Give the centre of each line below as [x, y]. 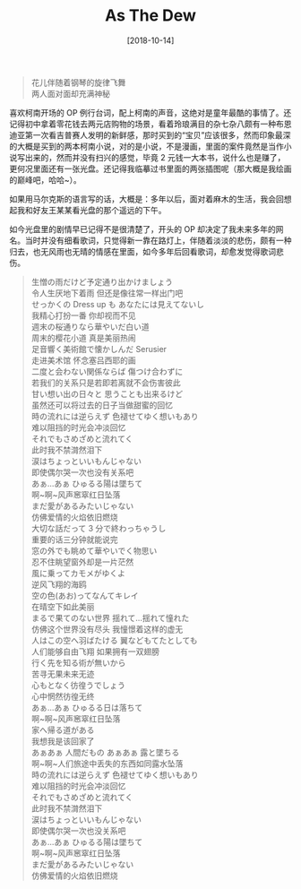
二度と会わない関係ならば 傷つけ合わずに [107, 371]
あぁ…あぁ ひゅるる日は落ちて [87, 707]
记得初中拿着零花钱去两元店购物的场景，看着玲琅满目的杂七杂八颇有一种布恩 [150, 124]
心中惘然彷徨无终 [63, 696]
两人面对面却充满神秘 [70, 93]
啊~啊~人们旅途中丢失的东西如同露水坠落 [107, 764]
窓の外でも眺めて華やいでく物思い [94, 550]
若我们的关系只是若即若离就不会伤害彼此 [106, 383]
